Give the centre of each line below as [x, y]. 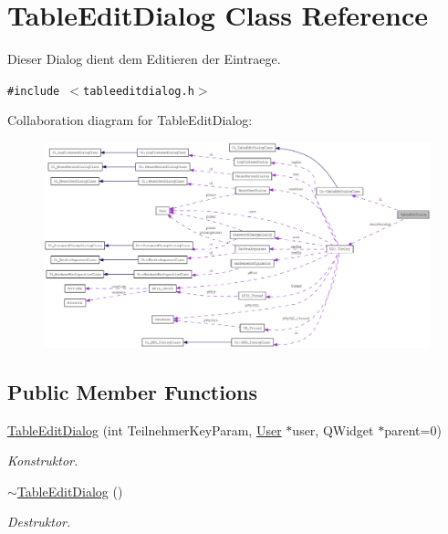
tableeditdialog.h [139, 91]
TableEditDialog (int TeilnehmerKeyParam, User [145, 429]
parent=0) [413, 429]
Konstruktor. [43, 461]
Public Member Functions [132, 391]
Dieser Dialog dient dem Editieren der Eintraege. [144, 59]
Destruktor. [39, 522]
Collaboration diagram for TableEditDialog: [130, 120]
